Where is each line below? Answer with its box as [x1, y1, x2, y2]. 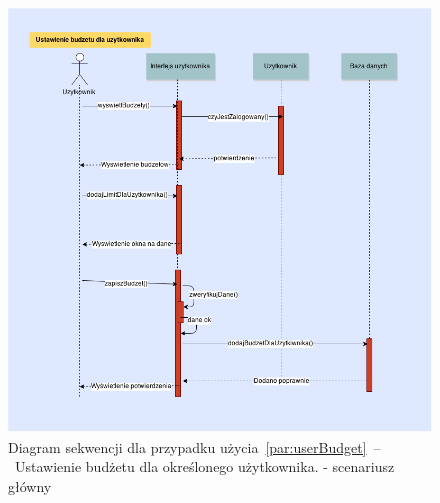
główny [8, 475, 52, 496]
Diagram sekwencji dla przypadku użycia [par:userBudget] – [8, 436, 381, 457]
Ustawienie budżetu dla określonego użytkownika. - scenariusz [14, 456, 395, 477]
